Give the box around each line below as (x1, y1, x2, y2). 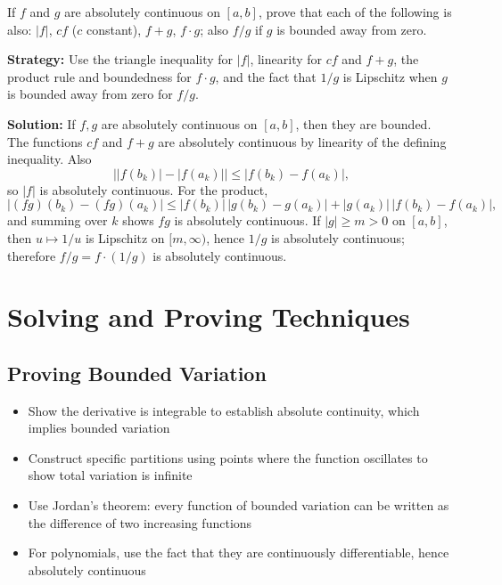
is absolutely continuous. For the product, (39, 180, 268, 199)
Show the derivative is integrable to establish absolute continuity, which (28, 401, 420, 419)
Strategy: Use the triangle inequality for (7, 50, 234, 69)
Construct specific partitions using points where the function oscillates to (28, 448, 428, 467)
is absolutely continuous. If (174, 211, 321, 230)
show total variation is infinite (28, 466, 193, 484)
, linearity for (250, 50, 323, 69)
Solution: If (7, 114, 76, 133)
